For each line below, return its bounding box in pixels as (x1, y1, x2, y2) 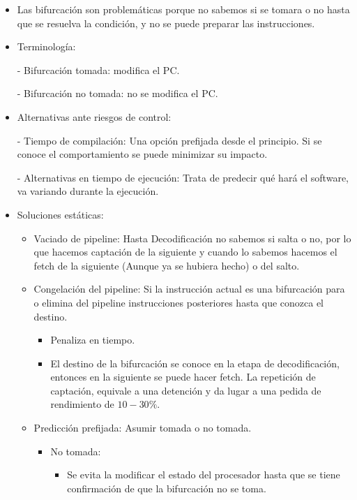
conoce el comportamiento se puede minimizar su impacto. (17, 147, 268, 161)
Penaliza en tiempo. (50, 332, 135, 347)
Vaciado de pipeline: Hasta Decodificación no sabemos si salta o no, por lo (33, 230, 351, 245)
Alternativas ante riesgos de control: (17, 109, 172, 124)
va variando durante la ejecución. (17, 184, 159, 198)
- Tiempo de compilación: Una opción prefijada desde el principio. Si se (17, 133, 322, 147)
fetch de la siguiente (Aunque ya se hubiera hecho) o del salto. (33, 258, 300, 272)
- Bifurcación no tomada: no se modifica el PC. (17, 86, 218, 101)
